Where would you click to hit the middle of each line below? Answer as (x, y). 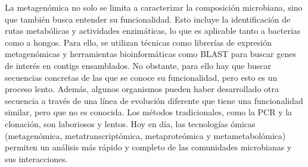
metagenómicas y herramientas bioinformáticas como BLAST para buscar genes (150, 54)
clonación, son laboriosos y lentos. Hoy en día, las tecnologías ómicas (130, 123)
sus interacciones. (36, 158)
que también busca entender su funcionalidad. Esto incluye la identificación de (148, 19)
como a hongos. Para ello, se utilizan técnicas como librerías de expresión (138, 42)
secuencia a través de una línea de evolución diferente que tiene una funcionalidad (154, 100)
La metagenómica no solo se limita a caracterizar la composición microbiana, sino (154, 7)
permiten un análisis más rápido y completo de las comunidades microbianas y (148, 147)
